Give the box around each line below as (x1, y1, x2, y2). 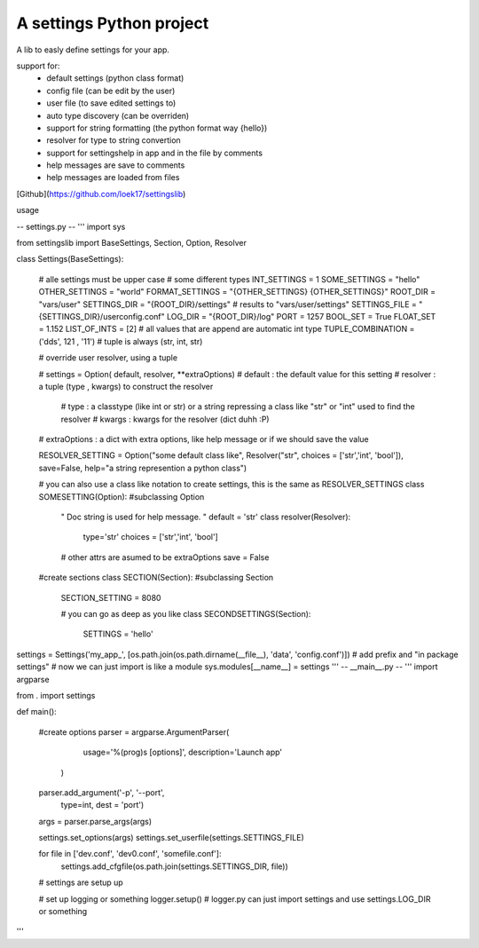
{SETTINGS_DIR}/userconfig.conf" (38, 311, 166, 321)
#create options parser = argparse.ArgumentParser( (38, 726, 230, 737)
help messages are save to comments (46, 160, 185, 170)
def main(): (16, 707, 57, 717)
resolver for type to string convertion (46, 135, 181, 146)
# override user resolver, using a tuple (38, 352, 177, 363)
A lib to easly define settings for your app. (16, 44, 170, 55)
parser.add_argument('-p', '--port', (38, 786, 165, 798)
